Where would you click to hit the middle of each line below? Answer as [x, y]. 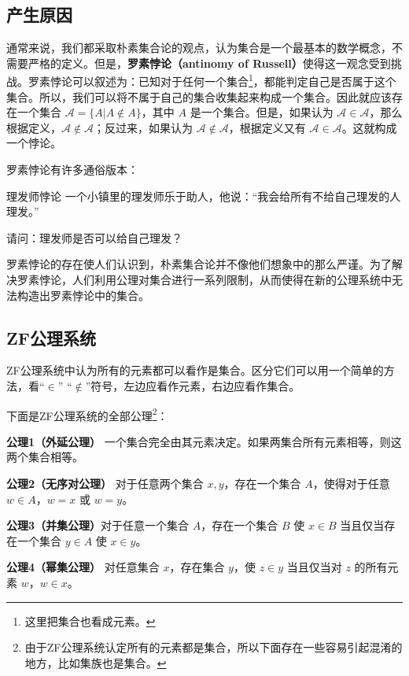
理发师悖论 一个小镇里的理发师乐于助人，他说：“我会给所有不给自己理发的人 [204, 196]
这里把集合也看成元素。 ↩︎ [90, 621]
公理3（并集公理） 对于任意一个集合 [98, 525]
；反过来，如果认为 [144, 127]
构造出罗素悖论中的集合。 [83, 295]
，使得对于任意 [351, 483]
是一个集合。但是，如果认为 [262, 112]
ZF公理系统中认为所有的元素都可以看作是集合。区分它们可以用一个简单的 [195, 370]
